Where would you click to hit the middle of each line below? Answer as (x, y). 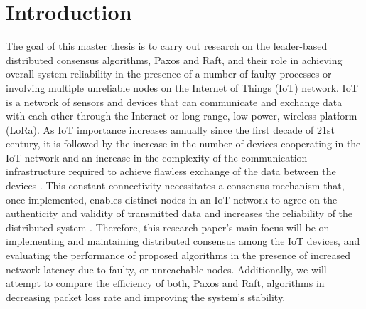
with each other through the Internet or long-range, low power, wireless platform (182, 116)
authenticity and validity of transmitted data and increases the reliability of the (179, 213)
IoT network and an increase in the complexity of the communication (157, 157)
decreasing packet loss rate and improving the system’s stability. (146, 297)
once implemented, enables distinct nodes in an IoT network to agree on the (172, 199)
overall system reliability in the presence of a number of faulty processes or (169, 74)
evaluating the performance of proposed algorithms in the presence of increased (178, 255)
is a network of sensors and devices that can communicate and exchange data (174, 101)
